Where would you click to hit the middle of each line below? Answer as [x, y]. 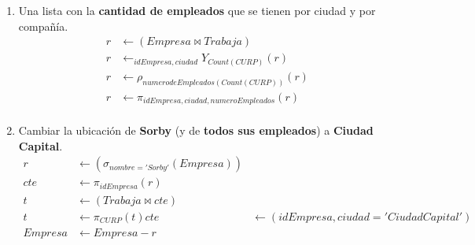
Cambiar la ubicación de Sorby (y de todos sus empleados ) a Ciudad [196, 130]
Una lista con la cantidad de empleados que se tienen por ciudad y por [197, 10]
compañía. [43, 26]
